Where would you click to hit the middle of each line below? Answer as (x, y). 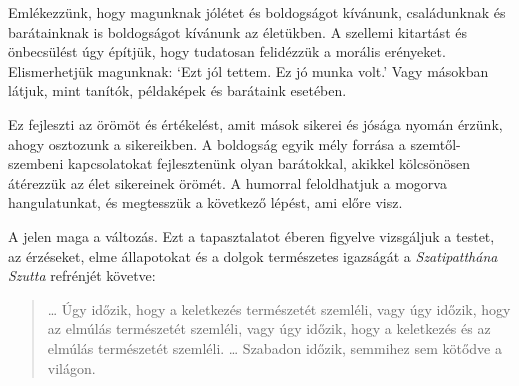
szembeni (36, 163)
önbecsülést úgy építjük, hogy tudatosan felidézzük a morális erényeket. (227, 51)
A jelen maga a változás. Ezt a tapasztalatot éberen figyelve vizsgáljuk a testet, (251, 235)
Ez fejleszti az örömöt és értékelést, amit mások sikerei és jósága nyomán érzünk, (255, 123)
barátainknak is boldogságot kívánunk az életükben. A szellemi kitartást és (237, 31)
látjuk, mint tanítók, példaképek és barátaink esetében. (177, 90)
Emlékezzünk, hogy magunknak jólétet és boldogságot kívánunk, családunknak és (257, 12)
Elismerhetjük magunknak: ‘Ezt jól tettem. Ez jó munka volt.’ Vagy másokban (248, 70)
